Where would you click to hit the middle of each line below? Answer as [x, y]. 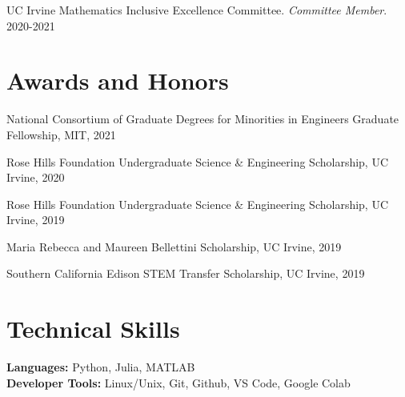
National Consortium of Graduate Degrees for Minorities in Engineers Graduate [203, 119]
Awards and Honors [118, 80]
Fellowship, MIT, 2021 [61, 134]
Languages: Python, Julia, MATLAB [101, 367]
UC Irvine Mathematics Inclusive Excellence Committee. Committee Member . [197, 10]
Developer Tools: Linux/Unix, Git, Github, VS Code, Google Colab [178, 382]
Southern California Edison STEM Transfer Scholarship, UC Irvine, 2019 [186, 273]
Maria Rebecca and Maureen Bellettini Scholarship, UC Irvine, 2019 [174, 246]
